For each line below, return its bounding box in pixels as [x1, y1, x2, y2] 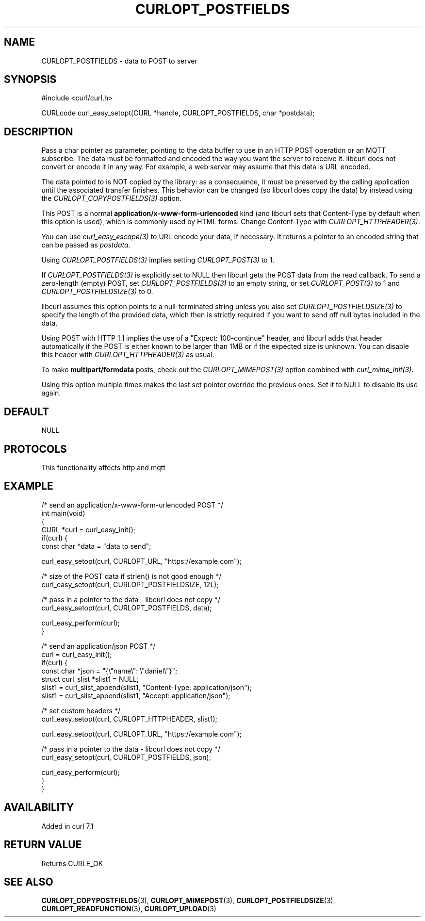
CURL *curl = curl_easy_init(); [41, 525, 135, 534]
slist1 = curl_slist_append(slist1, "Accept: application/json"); [41, 691, 230, 700]
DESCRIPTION [4, 125, 73, 138]
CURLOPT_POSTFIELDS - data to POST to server [41, 56, 197, 65]
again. [41, 389, 61, 397]
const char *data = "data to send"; [41, 542, 151, 550]
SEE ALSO [4, 875, 53, 888]
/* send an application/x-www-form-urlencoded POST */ [41, 500, 224, 509]
